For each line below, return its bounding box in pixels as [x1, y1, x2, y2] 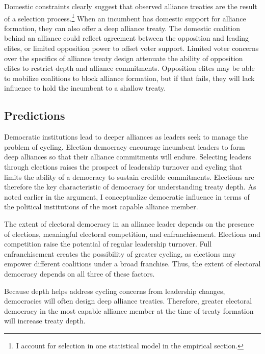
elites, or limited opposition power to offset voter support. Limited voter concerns [4, 43, 259, 53]
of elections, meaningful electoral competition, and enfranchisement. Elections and [4, 228, 260, 239]
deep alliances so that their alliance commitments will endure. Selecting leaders [4, 151, 251, 162]
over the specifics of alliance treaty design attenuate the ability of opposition [4, 52, 243, 63]
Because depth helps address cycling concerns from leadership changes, [4, 285, 225, 296]
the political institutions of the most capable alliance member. [4, 201, 198, 212]
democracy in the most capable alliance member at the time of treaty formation [4, 305, 254, 316]
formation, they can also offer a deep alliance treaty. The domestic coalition [4, 22, 241, 33]
